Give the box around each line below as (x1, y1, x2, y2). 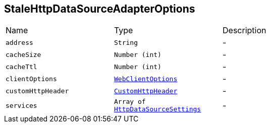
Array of (114, 98, 146, 106)
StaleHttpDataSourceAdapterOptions (4, 3, 195, 15)
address (6, 38, 33, 46)
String (114, 38, 138, 46)
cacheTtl (6, 62, 37, 71)
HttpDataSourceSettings (114, 105, 201, 113)
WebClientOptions (114, 75, 178, 83)
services (6, 101, 37, 109)
